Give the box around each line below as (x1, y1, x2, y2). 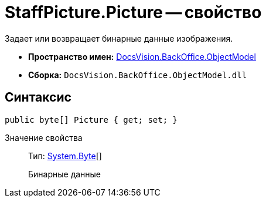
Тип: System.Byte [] (28, 150, 102, 161)
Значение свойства (5, 132, 83, 143)
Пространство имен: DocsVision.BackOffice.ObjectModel (28, 51, 256, 62)
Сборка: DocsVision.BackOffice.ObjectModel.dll (28, 69, 247, 80)
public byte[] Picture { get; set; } (5, 115, 178, 124)
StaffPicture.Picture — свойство (5, 2, 262, 22)
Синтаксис (5, 90, 71, 105)
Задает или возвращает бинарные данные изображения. (5, 33, 233, 43)
